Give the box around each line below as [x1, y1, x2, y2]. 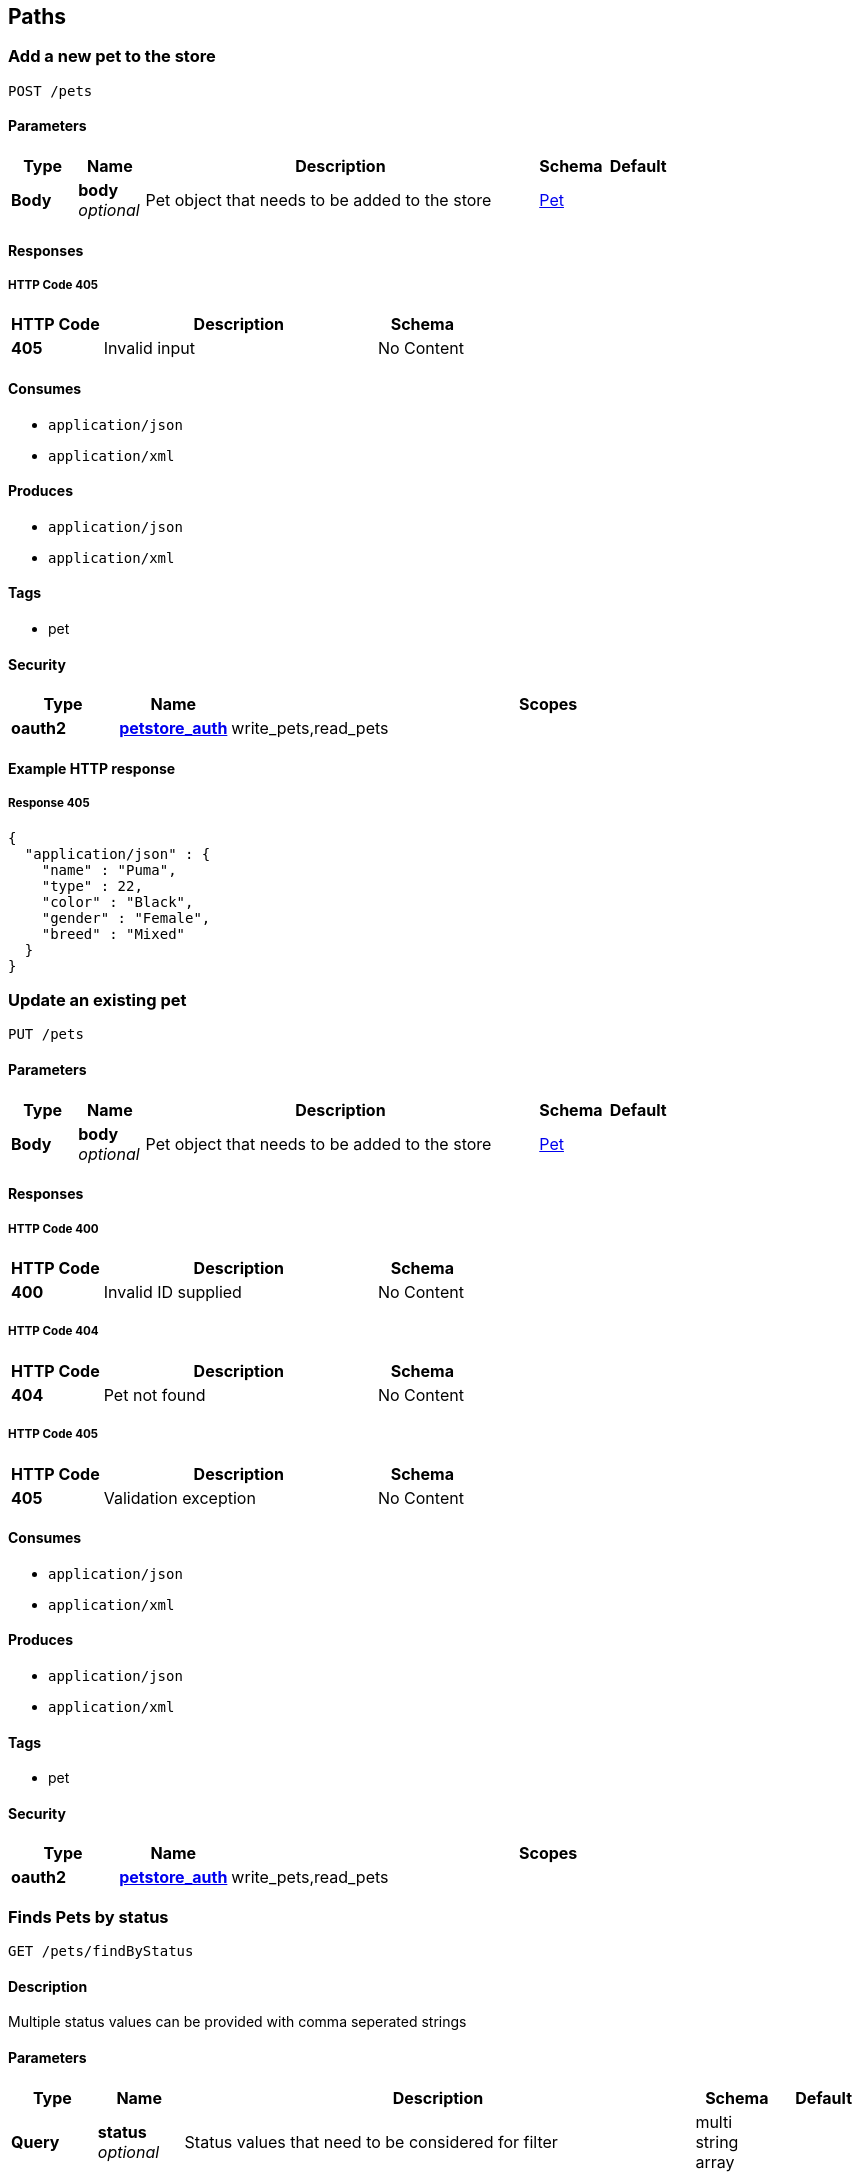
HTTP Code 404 [8, 1324, 99, 1339]
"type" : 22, [41, 877, 143, 894]
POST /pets [8, 82, 93, 99]
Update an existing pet [8, 990, 187, 1011]
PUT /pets [8, 1026, 84, 1043]
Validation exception [103, 1487, 256, 1508]
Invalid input [103, 338, 196, 359]
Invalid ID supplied [103, 1282, 242, 1303]
